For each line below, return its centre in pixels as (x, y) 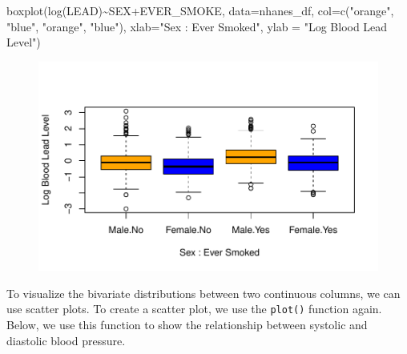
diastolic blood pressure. (66, 340)
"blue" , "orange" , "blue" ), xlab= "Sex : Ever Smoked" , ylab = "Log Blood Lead (197, 26)
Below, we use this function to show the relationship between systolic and (187, 325)
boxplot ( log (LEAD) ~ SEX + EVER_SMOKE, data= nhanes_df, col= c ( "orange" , (200, 10)
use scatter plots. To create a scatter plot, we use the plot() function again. (194, 309)
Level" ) (24, 42)
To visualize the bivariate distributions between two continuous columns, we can (203, 293)
